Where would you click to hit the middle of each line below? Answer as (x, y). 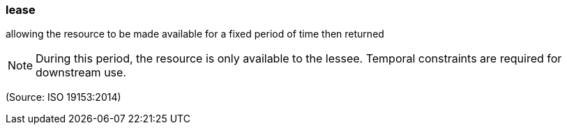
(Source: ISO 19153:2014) (63, 97)
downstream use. (81, 73)
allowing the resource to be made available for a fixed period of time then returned (195, 34)
